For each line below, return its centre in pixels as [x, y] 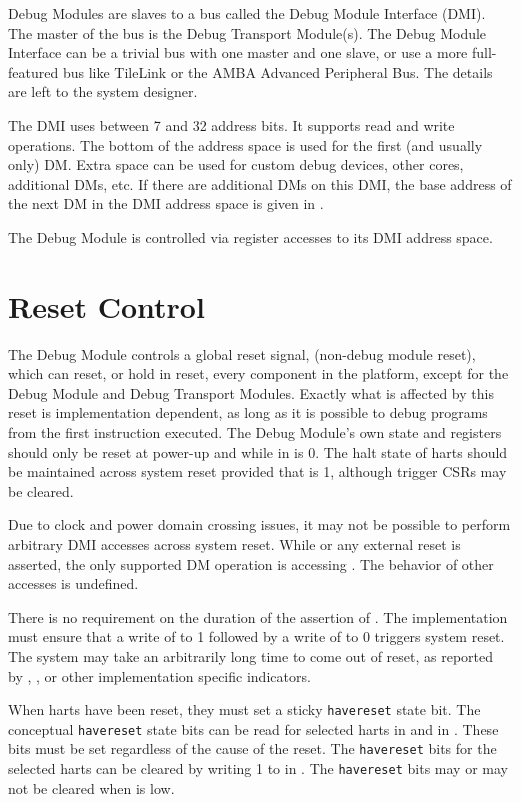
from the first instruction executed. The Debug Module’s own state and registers [255, 432]
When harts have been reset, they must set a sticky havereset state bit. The [244, 709]
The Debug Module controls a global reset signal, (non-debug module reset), [242, 353]
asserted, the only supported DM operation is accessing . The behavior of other [251, 563]
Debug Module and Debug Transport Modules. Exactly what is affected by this [251, 392]
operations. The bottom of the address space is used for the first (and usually [245, 144]
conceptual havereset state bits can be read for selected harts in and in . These [253, 728]
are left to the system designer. [103, 91]
